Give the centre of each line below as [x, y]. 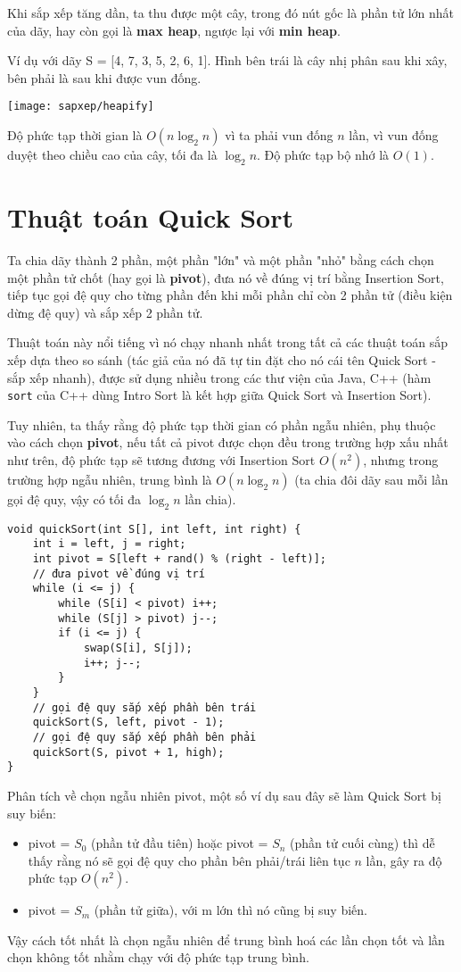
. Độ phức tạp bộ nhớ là [323, 155]
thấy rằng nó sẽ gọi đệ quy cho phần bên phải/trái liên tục [189, 860]
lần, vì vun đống [394, 135]
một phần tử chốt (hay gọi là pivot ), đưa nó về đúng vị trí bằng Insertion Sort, [226, 277]
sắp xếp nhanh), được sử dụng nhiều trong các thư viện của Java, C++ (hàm [219, 377]
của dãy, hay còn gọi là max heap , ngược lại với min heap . [174, 30]
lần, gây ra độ [404, 860]
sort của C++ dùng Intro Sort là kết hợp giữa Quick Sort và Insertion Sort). [219, 395]
